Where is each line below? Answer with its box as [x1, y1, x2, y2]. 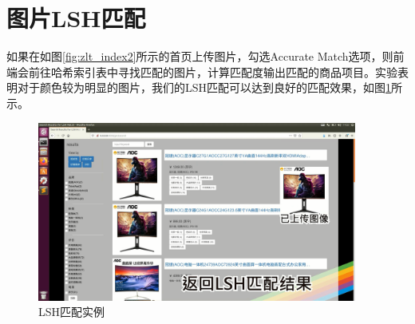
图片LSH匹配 [6, 2, 146, 34]
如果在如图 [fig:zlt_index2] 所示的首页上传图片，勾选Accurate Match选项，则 [6, 48, 393, 65]
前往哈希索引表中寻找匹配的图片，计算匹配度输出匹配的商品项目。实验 [28, 63, 397, 80]
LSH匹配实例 [38, 303, 105, 320]
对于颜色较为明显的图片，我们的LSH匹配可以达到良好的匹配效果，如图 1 [17, 79, 392, 96]
